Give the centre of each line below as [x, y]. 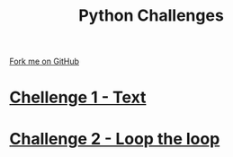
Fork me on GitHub [44, 61]
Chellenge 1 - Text [78, 97]
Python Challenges [151, 16]
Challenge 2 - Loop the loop [115, 139]
